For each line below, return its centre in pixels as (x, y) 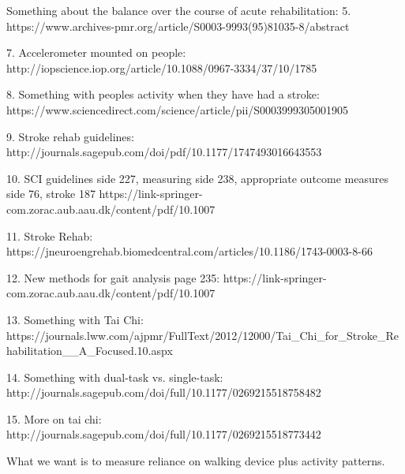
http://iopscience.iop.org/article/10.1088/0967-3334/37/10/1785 (162, 67)
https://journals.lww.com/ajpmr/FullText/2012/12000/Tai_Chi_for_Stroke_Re (202, 335)
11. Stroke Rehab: (50, 235)
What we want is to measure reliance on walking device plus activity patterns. (196, 461)
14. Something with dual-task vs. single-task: (115, 377)
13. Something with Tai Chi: (75, 319)
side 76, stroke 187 (51, 194)
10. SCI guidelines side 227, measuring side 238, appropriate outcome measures (197, 178)
